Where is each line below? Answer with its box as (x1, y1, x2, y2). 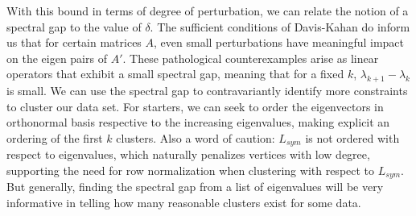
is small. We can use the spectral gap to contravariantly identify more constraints (6, 82, 408, 99)
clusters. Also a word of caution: (116, 129, 275, 146)
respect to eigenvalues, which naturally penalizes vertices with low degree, (6, 146, 370, 163)
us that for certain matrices (6, 34, 142, 51)
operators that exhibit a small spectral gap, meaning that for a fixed (6, 65, 344, 82)
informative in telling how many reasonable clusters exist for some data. (6, 194, 361, 211)
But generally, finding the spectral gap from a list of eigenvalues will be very (6, 178, 384, 195)
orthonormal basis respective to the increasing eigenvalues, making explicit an (6, 114, 390, 131)
